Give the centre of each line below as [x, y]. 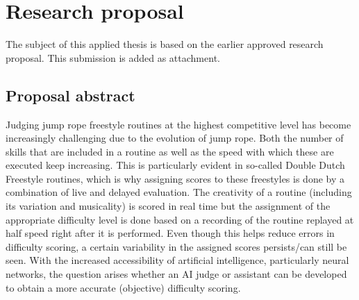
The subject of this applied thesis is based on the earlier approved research [165, 44]
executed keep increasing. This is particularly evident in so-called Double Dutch [175, 165]
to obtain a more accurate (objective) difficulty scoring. [123, 287]
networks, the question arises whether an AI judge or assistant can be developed [176, 274]
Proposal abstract [70, 95]
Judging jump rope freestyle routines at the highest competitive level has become [178, 124]
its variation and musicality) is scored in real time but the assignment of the [168, 206]
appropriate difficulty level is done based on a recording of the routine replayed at [180, 219]
